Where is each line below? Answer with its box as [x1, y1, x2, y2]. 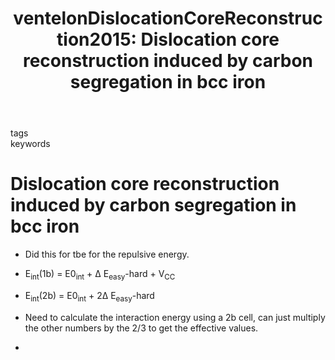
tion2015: [56, 28, 137, 51]
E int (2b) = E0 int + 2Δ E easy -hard [24, 289, 155, 304]
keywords [10, 138, 51, 150]
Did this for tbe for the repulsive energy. [24, 248, 190, 261]
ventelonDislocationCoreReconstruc [13, 7, 323, 30]
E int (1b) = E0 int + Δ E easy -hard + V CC [24, 268, 176, 282]
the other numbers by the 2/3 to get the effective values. [24, 322, 259, 334]
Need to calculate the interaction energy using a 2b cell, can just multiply [24, 311, 326, 323]
